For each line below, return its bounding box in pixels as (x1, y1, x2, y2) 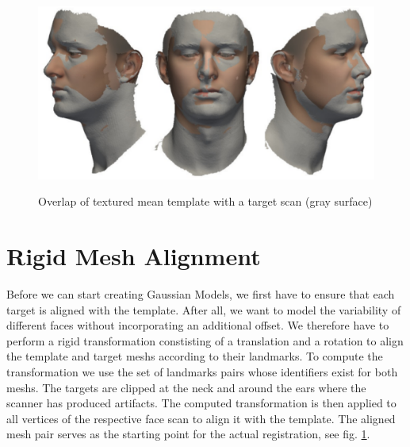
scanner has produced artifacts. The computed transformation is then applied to (6, 395, 397, 411)
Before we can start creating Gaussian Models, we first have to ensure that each (6, 286, 395, 302)
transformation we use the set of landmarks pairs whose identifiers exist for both (6, 364, 398, 380)
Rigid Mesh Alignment (6, 240, 261, 272)
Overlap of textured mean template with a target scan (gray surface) (38, 193, 373, 210)
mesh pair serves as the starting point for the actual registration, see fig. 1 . (6, 426, 370, 442)
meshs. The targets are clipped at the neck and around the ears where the (6, 379, 366, 395)
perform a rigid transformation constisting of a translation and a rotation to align (6, 332, 404, 349)
